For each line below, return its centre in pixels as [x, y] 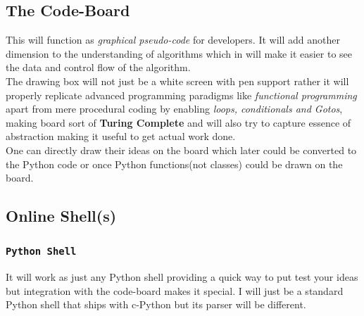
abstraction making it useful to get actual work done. [121, 136]
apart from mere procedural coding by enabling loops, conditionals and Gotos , [174, 109]
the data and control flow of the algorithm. [98, 67]
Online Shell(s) [61, 216]
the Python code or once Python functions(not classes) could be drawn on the [174, 164]
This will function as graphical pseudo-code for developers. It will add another [173, 40]
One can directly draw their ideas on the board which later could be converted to [181, 150]
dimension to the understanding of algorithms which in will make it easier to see [179, 53]
